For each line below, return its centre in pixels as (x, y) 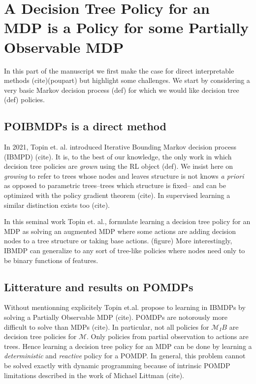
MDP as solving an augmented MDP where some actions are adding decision (120, 231)
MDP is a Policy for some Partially (126, 27)
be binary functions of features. (51, 260)
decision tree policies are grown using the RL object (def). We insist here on (118, 166)
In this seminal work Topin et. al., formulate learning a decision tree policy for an (127, 221)
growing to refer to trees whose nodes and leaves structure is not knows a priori (124, 175)
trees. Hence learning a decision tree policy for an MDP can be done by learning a (128, 346)
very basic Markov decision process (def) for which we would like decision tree (122, 90)
